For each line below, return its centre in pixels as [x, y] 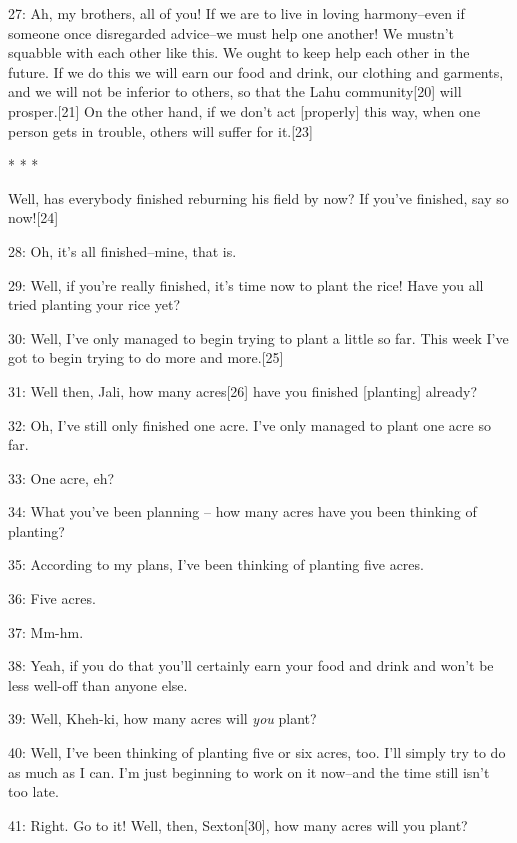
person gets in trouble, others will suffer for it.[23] [161, 130]
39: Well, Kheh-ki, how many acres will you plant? [162, 718]
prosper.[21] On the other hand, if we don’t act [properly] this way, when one [244, 110]
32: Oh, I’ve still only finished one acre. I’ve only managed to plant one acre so [249, 424]
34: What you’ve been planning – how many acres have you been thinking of [242, 511]
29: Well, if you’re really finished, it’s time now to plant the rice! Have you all [246, 284]
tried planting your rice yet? [94, 304]
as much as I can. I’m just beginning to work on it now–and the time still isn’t [249, 771]
